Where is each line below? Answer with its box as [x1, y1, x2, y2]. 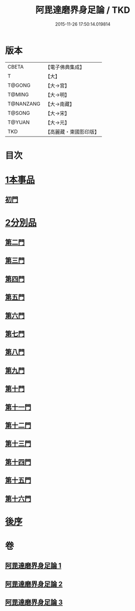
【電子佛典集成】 [45, 64, 85, 71]
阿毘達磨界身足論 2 [5, 580, 63, 588]
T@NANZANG [7, 100, 41, 107]
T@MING [7, 91, 29, 98]
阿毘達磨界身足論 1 [5, 562, 62, 570]
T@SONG [7, 109, 31, 116]
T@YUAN [7, 119, 30, 126]
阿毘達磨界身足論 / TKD [35, 4, 131, 16]
